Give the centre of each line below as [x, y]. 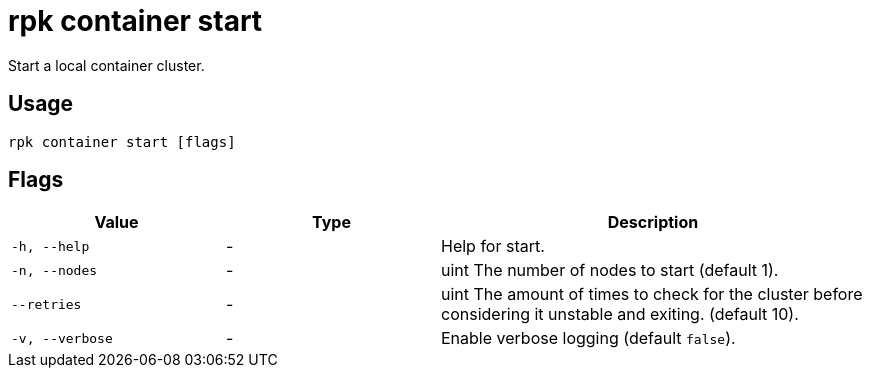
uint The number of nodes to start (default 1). [610, 270]
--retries [46, 304]
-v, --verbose [62, 338]
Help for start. [493, 246]
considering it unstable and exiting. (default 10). [620, 314]
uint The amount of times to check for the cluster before [652, 294]
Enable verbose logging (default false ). [588, 338]
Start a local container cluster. [106, 65]
